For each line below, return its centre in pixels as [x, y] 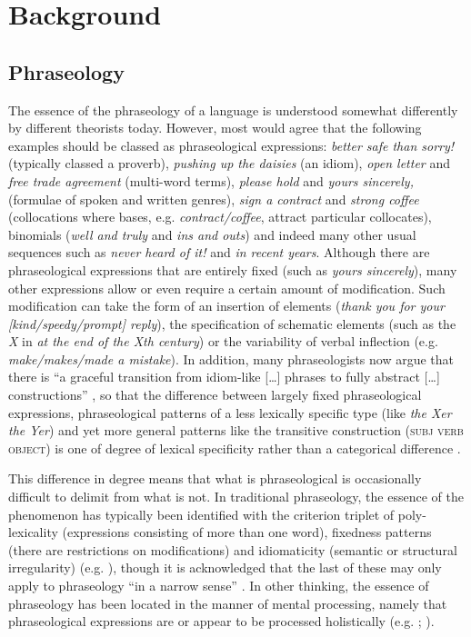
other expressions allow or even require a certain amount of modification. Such [227, 288]
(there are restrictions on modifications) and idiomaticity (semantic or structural [233, 549]
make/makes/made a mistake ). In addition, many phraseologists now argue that [231, 358]
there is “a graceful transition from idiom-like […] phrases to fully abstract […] [224, 377]
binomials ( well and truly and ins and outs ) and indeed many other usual [212, 234]
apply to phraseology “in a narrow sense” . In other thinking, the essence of [219, 586]
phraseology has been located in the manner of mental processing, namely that [228, 603]
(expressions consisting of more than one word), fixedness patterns [247, 532]
